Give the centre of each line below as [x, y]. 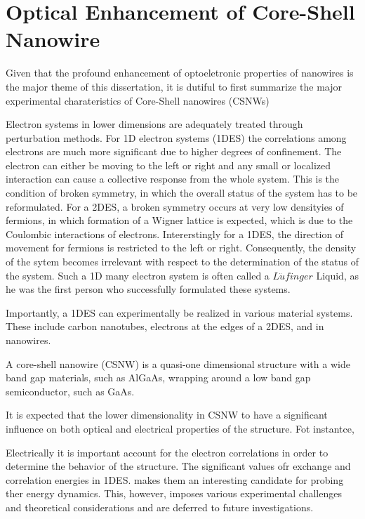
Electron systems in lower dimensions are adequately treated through [154, 124]
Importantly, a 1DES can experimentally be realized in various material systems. [179, 312]
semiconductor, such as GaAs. [70, 391]
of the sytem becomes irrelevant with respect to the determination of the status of [182, 262]
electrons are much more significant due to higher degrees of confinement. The [174, 151]
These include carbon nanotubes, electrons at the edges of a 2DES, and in [165, 326]
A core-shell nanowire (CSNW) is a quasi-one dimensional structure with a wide [178, 363]
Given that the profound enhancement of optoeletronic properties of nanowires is [180, 73]
